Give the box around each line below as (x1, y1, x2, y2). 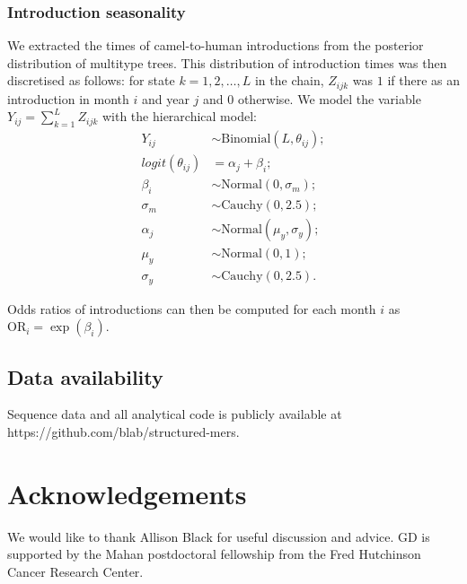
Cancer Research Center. (7, 562, 144, 580)
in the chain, (254, 71, 324, 90)
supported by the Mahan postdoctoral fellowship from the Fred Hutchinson (7, 545, 421, 563)
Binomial (221, 133, 271, 146)
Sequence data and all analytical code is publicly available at (7, 405, 342, 423)
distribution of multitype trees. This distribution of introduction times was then (7, 53, 447, 72)
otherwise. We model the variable (237, 89, 421, 108)
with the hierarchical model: (101, 107, 257, 126)
